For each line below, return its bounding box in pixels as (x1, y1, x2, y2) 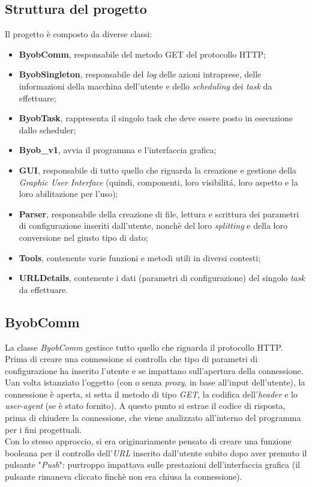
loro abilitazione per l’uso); (19, 187, 118, 200)
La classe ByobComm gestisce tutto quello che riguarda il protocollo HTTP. (5, 340, 283, 353)
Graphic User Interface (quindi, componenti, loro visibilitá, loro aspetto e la (19, 175, 298, 188)
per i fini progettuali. (5, 423, 82, 435)
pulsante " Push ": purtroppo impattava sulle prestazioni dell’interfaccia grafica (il (5, 458, 300, 471)
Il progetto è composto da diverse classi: (5, 28, 152, 40)
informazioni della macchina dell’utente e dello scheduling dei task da (19, 79, 272, 92)
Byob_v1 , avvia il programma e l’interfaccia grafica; (19, 144, 217, 156)
